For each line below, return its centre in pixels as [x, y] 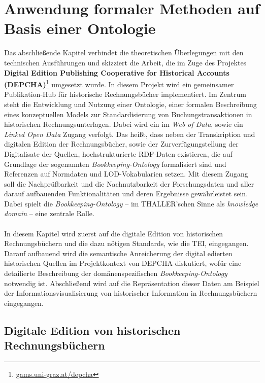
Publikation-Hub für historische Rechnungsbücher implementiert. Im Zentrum [125, 94]
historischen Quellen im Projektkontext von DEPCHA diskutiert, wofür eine [123, 263]
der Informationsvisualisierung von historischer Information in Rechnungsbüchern [131, 293]
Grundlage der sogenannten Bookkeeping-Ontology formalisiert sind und [115, 164]
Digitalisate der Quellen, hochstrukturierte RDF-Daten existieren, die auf [118, 153]
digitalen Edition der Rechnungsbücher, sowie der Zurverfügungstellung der [121, 144]
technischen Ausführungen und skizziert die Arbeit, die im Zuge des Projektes [125, 62]
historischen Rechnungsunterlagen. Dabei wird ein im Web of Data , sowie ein [124, 124]
